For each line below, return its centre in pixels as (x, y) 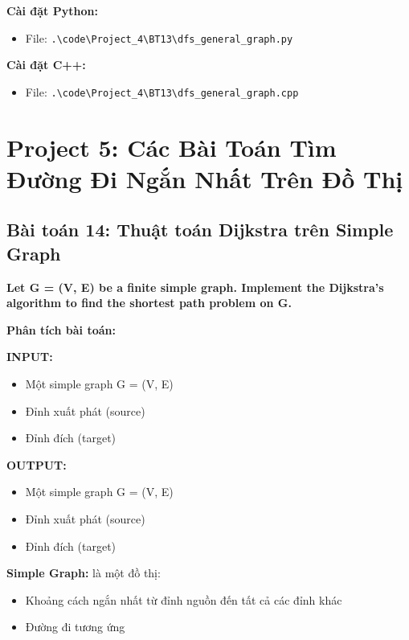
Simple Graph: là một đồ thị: (84, 573)
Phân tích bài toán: (61, 329)
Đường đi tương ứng (75, 627)
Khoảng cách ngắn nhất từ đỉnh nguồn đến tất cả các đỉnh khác (184, 599)
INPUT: (30, 357)
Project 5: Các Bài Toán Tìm (172, 147)
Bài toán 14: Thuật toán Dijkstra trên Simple (200, 230)
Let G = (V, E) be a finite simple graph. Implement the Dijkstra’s (195, 287)
